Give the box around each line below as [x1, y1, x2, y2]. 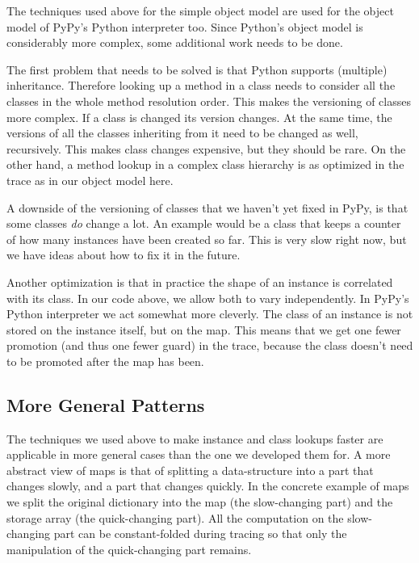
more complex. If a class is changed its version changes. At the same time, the [6, 108, 392, 125]
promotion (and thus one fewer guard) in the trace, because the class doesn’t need [6, 337, 413, 354]
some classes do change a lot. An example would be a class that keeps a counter [6, 215, 401, 232]
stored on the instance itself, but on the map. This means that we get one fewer [6, 321, 401, 338]
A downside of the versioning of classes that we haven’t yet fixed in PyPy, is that [6, 199, 409, 216]
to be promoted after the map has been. [6, 352, 204, 369]
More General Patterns [6, 392, 205, 417]
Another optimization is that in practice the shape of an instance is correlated [6, 273, 393, 290]
